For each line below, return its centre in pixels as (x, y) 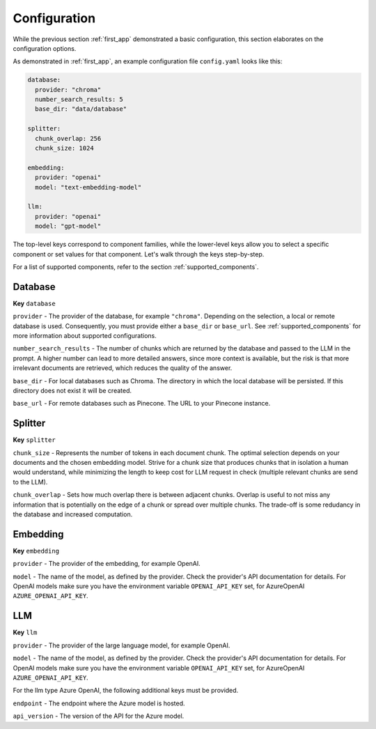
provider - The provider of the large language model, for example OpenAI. (122, 645)
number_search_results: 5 (79, 100)
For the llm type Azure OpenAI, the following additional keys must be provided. (126, 691)
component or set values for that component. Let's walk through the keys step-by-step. (139, 254)
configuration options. (45, 48)
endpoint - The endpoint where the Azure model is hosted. (99, 703)
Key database (34, 303)
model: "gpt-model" (68, 226)
